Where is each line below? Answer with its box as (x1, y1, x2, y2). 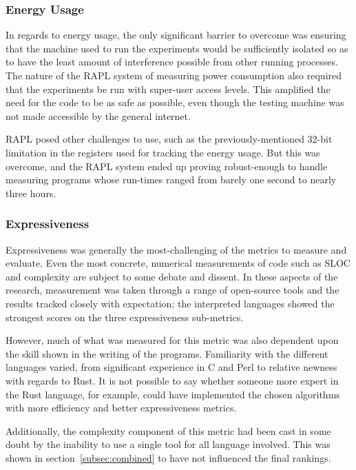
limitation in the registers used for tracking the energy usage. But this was (6, 145, 320, 159)
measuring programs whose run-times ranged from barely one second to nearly (6, 172, 337, 187)
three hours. (6, 185, 56, 200)
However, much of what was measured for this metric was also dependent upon (6, 333, 339, 347)
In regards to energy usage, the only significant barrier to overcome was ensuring (6, 28, 346, 42)
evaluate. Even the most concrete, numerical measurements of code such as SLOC (6, 256, 350, 270)
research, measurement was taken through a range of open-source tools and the (6, 283, 339, 297)
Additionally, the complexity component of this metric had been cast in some (6, 423, 331, 438)
